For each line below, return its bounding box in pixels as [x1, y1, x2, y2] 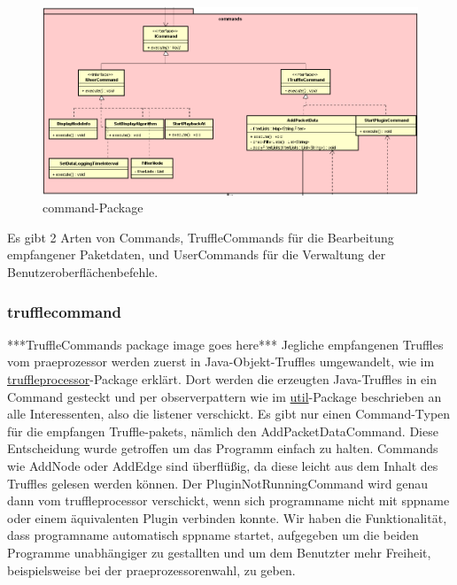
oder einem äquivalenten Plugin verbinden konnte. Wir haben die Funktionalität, [7, 508, 447, 527]
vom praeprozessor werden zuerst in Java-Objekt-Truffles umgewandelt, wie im [7, 352, 435, 371]
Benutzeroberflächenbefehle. [7, 263, 159, 281]
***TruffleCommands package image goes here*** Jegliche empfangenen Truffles [7, 335, 444, 353]
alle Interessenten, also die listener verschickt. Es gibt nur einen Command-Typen [7, 404, 451, 423]
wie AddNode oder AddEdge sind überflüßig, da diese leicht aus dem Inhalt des [7, 456, 438, 474]
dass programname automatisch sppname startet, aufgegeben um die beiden [7, 526, 419, 544]
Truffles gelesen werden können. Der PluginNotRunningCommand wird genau [7, 473, 428, 492]
